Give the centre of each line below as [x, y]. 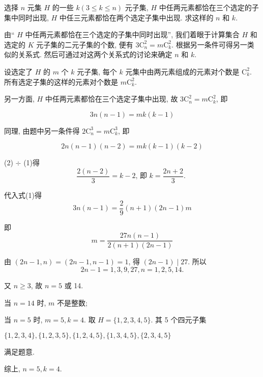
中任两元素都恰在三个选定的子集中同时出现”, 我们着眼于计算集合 [132, 34]
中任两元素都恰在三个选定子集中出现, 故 [111, 99]
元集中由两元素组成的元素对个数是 [182, 71]
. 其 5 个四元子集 [179, 320]
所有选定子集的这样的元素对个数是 [61, 81]
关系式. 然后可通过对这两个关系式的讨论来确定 [95, 54]
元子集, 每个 [97, 71]
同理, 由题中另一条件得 [42, 130]
